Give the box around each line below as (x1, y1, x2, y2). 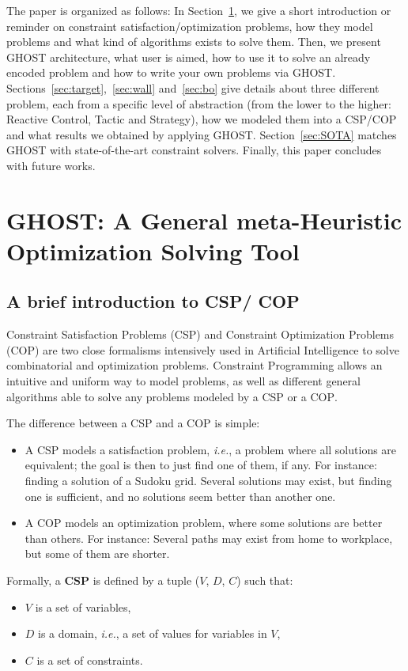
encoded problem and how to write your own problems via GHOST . (6, 64, 336, 81)
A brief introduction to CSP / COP (6, 289, 300, 313)
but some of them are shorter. (25, 545, 170, 562)
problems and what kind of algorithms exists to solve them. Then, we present (6, 33, 381, 50)
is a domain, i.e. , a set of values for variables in (38, 625, 267, 642)
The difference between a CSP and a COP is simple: (6, 415, 260, 431)
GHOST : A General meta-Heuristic (6, 203, 402, 236)
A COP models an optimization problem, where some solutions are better (25, 514, 383, 531)
